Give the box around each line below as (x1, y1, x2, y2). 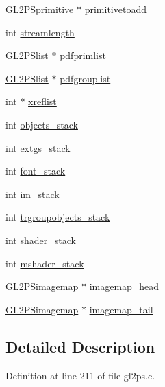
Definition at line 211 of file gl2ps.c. (5, 368, 155, 382)
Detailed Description (5, 335, 155, 357)
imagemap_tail (89, 302, 153, 316)
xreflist (28, 94, 57, 109)
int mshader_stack (5, 256, 84, 270)
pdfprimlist (60, 48, 106, 63)
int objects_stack (5, 117, 78, 131)
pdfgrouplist (60, 71, 111, 85)
